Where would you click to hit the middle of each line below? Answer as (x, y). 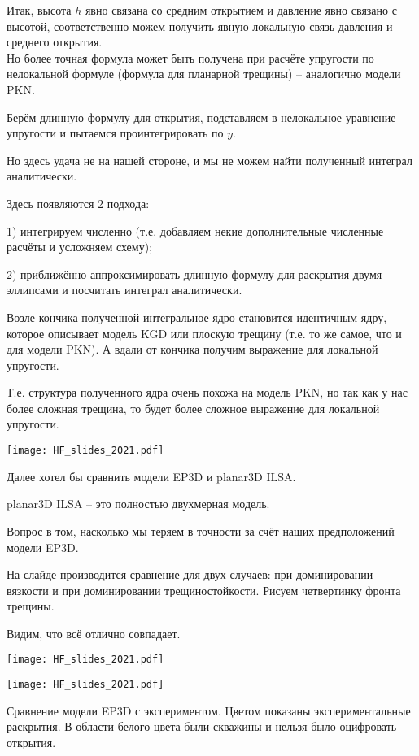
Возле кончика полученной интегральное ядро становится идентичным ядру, (197, 317)
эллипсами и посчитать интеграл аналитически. (124, 290)
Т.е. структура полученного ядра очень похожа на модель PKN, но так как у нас (207, 392)
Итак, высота (39, 10)
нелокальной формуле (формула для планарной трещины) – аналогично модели (204, 74)
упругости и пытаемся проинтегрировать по (115, 133)
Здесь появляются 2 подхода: (78, 203)
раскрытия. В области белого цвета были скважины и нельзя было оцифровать (202, 726)
